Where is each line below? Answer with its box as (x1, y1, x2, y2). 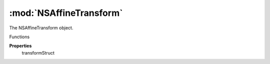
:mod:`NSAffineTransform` (9, 7, 123, 18)
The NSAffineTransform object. (9, 25, 73, 31)
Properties (9, 43, 32, 49)
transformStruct (21, 50, 54, 56)
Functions (9, 34, 30, 40)
